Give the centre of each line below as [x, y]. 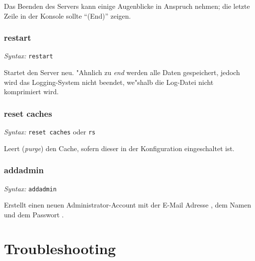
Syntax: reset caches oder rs [50, 132]
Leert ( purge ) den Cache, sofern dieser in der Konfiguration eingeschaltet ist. [119, 148]
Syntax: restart [28, 56]
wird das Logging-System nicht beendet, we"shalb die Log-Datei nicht [109, 82]
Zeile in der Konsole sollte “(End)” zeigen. [68, 15]
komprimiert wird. [31, 91]
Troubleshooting [60, 248]
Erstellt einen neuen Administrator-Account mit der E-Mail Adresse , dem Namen [127, 205]
